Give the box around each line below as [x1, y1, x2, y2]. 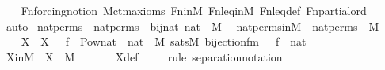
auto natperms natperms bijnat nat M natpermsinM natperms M [6, 17, 379, 34]
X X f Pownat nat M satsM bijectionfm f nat [21, 33, 307, 50]
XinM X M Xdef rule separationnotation [6, 48, 283, 64]
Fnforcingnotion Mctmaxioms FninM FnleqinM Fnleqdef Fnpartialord [21, 2, 367, 18]
